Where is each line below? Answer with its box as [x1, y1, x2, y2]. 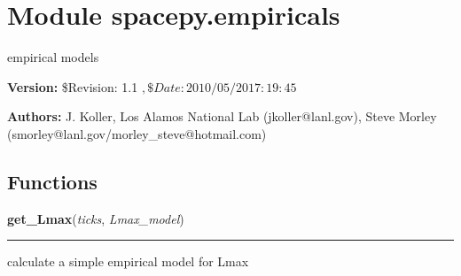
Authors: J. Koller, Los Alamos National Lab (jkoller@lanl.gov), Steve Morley [7, 107, 437, 126]
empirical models [7, 48, 99, 66]
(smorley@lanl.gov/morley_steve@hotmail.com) [7, 124, 267, 142]
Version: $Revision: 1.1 [7, 77, 138, 96]
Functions [7, 167, 98, 195]
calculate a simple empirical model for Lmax [7, 252, 249, 271]
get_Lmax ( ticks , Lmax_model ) [7, 209, 184, 227]
